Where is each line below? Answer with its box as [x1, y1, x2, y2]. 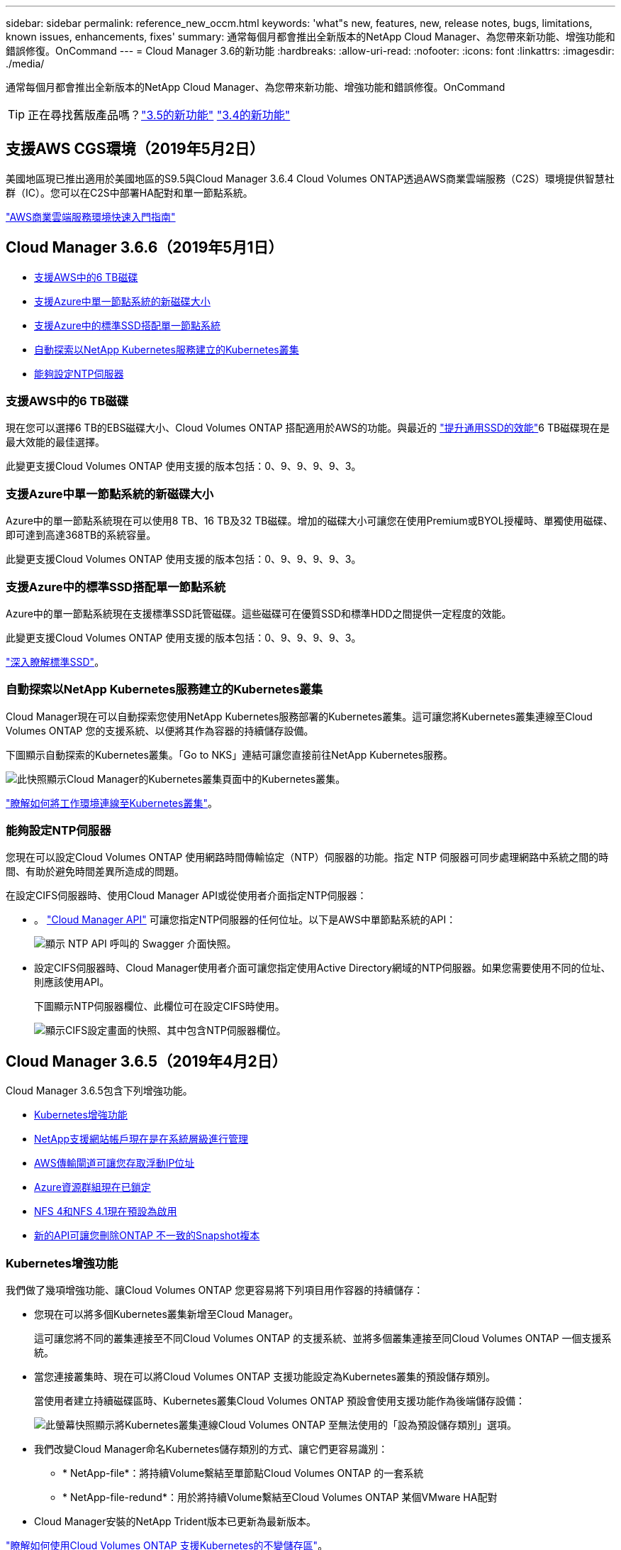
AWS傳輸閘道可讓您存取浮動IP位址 [34, 1157, 195, 1170]
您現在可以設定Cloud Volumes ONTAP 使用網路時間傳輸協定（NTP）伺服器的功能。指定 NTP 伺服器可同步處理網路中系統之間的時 [6, 851, 609, 864]
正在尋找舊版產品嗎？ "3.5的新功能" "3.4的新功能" [28, 108, 291, 122]
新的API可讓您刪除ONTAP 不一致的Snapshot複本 [34, 1229, 260, 1242]
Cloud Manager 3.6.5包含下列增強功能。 [6, 1084, 193, 1097]
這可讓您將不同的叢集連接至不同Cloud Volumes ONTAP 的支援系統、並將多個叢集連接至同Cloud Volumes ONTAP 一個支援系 [34, 1332, 612, 1345]
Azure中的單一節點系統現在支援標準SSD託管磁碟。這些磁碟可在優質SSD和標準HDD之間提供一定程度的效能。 [6, 607, 512, 620]
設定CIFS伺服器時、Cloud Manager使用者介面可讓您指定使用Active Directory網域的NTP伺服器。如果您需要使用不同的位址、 [34, 962, 611, 974]
